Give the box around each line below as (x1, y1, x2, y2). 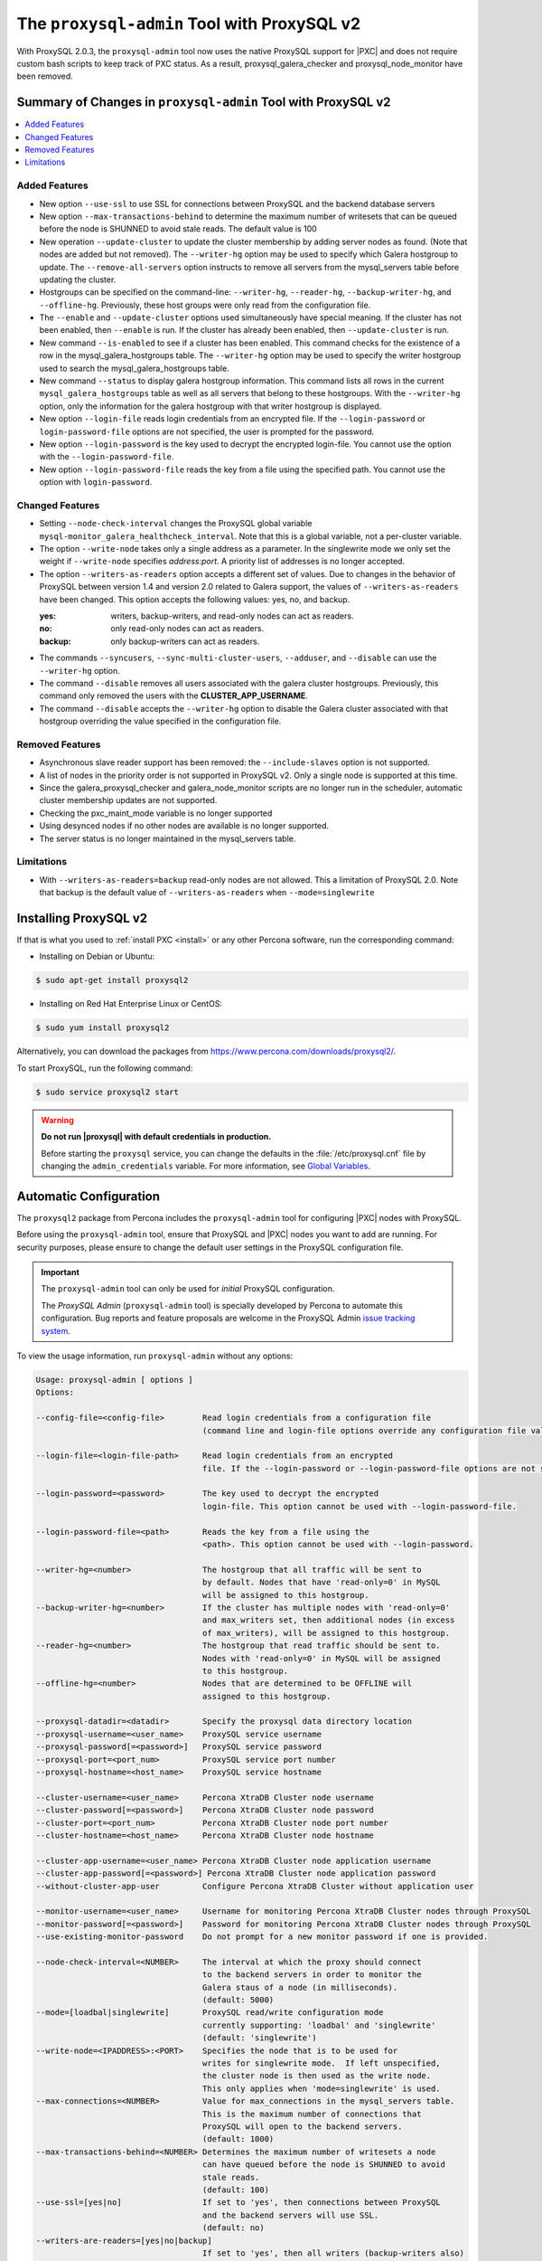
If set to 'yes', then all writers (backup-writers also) (201, 2247, 465, 2258)
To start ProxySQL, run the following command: (16, 1063, 193, 1074)
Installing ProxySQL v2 (16, 910, 148, 926)
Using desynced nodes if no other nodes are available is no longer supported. (39, 820, 330, 831)
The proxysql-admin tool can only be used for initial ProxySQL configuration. (41, 1283, 335, 1294)
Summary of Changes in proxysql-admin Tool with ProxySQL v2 (16, 95, 391, 110)
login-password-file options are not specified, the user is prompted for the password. (39, 426, 375, 437)
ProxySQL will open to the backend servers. (201, 2121, 403, 2132)
